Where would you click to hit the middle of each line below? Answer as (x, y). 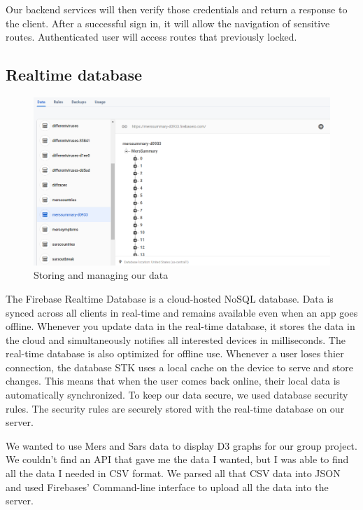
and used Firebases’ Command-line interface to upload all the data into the (167, 487)
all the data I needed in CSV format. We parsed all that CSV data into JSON (173, 473)
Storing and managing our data (101, 275)
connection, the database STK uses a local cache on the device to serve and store (179, 367)
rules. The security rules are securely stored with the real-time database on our (175, 408)
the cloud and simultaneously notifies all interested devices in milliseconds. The (176, 339)
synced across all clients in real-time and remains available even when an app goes (182, 312)
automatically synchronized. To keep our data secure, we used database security (177, 395)
